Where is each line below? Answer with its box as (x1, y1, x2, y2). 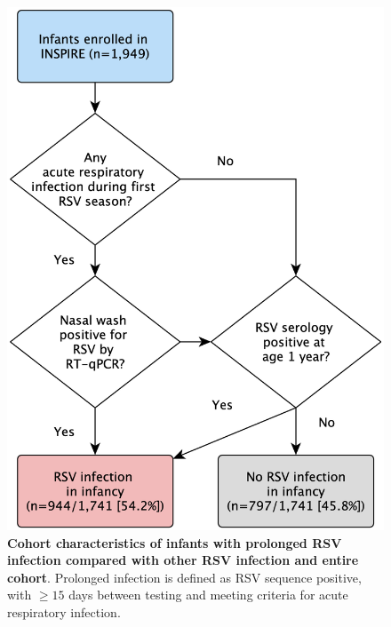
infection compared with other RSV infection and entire (7, 551, 359, 569)
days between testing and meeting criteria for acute (68, 585, 348, 604)
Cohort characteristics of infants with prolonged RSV (7, 533, 342, 552)
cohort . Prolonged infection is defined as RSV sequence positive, (7, 567, 362, 586)
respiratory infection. (7, 603, 121, 622)
